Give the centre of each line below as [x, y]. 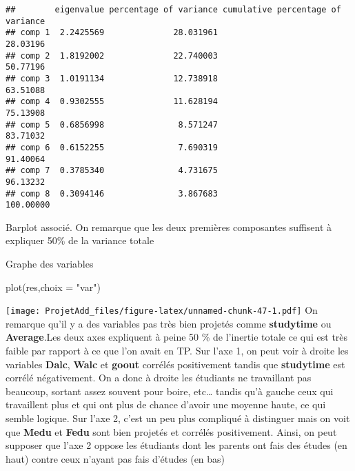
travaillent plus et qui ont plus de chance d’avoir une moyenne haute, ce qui [166, 404]
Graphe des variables [50, 263]
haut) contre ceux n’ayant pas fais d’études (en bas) [115, 458]
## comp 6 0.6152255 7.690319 [112, 147]
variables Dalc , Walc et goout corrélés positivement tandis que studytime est [175, 364]
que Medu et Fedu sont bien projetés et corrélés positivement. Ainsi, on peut [171, 431]
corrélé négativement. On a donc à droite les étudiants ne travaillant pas [159, 378]
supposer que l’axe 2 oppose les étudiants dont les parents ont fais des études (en [176, 445]
